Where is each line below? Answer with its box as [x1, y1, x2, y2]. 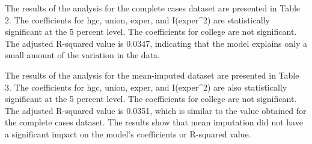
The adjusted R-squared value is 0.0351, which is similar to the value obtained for [5, 104, 307, 116]
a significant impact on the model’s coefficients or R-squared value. [5, 127, 251, 140]
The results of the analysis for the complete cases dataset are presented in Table [5, 2, 301, 14]
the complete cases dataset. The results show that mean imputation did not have [5, 116, 303, 128]
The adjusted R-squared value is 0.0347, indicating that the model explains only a [5, 37, 308, 49]
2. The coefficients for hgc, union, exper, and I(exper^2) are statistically [5, 13, 270, 26]
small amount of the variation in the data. [5, 49, 160, 61]
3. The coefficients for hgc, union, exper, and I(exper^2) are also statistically [5, 80, 287, 93]
